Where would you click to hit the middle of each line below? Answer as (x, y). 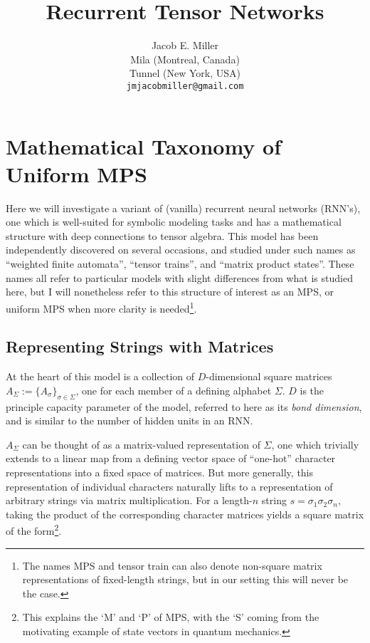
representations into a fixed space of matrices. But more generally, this (160, 472)
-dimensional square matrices (269, 376)
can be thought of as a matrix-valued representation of (141, 444)
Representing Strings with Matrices (140, 346)
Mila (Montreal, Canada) (185, 59)
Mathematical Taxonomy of (143, 146)
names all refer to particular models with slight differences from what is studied (179, 277)
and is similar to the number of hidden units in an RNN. (129, 420)
